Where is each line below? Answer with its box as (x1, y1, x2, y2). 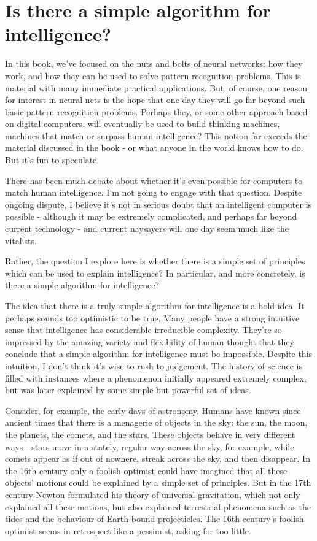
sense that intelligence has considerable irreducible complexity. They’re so (5, 323, 282, 336)
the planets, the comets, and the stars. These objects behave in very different (5, 428, 295, 440)
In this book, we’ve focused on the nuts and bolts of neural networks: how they (5, 57, 303, 70)
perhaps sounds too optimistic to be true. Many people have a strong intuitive (5, 311, 300, 324)
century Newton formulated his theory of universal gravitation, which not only (5, 488, 300, 501)
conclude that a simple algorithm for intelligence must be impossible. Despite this (5, 347, 313, 360)
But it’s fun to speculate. (5, 153, 100, 166)
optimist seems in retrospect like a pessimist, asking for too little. (5, 524, 251, 537)
